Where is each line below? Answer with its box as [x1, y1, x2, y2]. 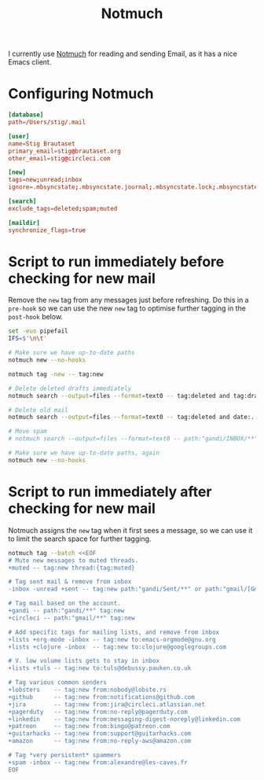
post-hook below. [8, 312, 64, 322]
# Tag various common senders [8, 679, 108, 686]
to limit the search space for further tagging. [8, 534, 152, 543]
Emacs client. [8, 57, 52, 67]
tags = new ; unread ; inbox [8, 176, 82, 184]
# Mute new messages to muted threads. [8, 556, 139, 565]
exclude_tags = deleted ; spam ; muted [8, 204, 118, 212]
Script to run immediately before [8, 252, 225, 270]
